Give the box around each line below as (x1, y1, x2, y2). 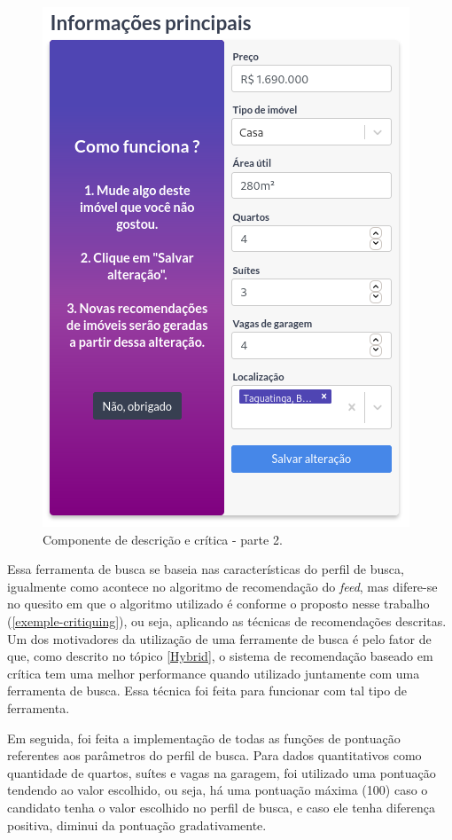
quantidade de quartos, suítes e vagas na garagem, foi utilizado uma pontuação (7, 763, 436, 781)
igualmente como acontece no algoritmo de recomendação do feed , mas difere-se (7, 577, 438, 595)
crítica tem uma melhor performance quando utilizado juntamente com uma (7, 663, 420, 682)
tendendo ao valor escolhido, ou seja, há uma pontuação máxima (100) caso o (7, 781, 428, 799)
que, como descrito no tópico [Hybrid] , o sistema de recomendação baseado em (7, 647, 433, 665)
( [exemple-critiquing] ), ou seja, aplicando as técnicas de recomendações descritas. (7, 611, 447, 630)
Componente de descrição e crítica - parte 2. (43, 530, 283, 548)
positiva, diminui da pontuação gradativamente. (7, 815, 267, 834)
